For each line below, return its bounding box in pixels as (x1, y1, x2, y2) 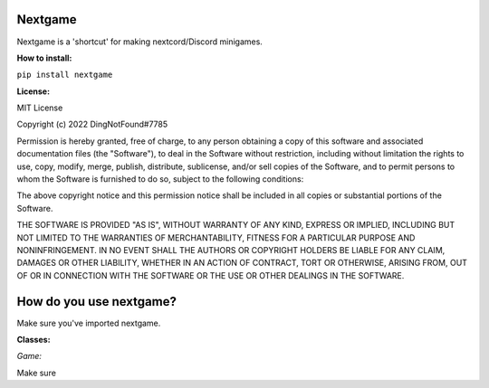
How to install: (16, 52, 72, 63)
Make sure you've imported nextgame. (16, 317, 161, 328)
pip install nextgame (16, 70, 113, 80)
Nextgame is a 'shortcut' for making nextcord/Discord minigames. (16, 36, 263, 47)
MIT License (16, 102, 63, 113)
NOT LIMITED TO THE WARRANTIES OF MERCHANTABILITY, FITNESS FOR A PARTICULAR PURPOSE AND (16, 232, 416, 243)
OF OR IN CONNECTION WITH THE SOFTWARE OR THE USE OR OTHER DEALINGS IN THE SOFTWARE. (16, 270, 405, 280)
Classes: (16, 335, 51, 345)
